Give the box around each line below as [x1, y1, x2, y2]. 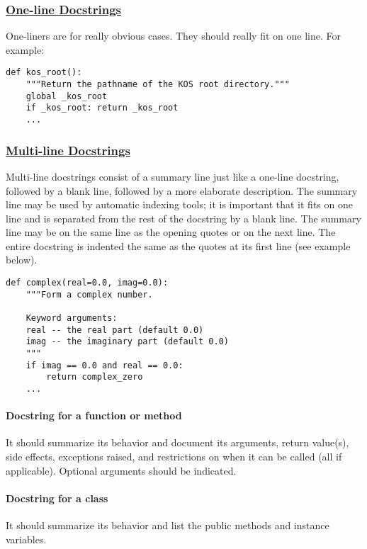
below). [6, 252, 38, 267]
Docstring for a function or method [6, 408, 182, 423]
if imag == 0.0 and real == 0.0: [26, 360, 183, 370]
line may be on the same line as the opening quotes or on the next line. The [6, 225, 336, 239]
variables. [6, 531, 47, 546]
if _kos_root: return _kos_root [26, 103, 179, 113]
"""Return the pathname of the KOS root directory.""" [26, 79, 290, 90]
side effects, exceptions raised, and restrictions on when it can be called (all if [6, 449, 342, 464]
